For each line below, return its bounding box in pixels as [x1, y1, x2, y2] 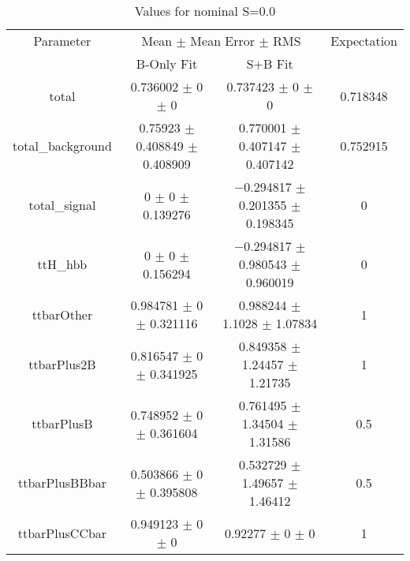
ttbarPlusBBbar [17, 473, 106, 492]
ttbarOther [32, 305, 93, 324]
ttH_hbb [37, 255, 88, 273]
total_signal [28, 196, 96, 214]
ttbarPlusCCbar [17, 523, 107, 542]
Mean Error [190, 32, 255, 50]
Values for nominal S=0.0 [134, 2, 276, 20]
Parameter [33, 32, 91, 50]
